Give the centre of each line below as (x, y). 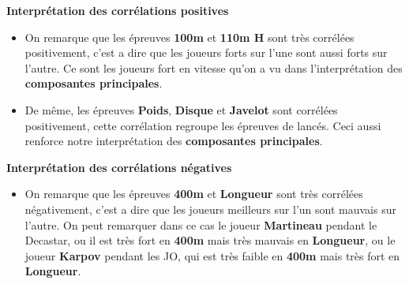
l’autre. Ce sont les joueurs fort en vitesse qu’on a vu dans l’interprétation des (214, 67)
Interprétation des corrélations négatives (119, 167)
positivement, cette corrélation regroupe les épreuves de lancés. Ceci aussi (203, 125)
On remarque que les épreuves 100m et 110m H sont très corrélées (189, 37)
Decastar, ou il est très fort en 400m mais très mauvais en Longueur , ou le (210, 240)
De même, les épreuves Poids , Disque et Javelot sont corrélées (181, 109)
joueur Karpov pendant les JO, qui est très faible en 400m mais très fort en (212, 255)
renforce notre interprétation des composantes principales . (174, 141)
